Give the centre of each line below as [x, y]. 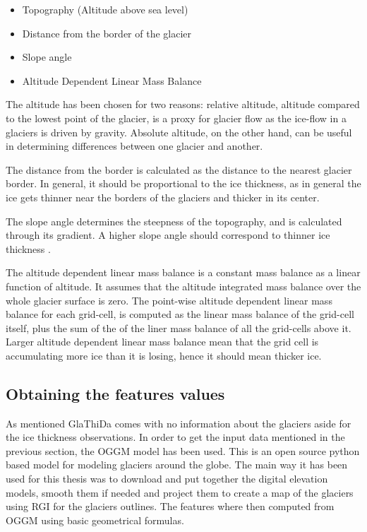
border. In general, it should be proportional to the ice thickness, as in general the [183, 183]
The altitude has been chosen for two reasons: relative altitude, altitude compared [183, 104]
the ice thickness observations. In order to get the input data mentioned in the [175, 437]
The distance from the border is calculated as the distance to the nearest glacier [179, 169]
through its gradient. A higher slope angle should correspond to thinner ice [168, 235]
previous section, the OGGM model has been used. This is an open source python [183, 450]
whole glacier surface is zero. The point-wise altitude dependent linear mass [169, 300]
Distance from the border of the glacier [107, 33]
